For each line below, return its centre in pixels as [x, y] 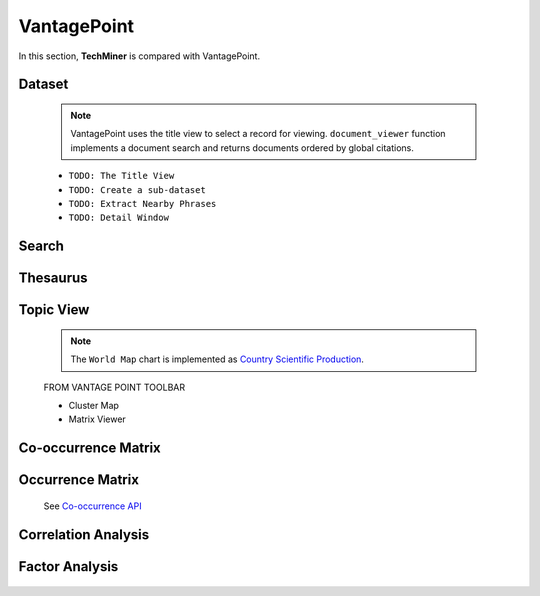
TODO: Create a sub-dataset [137, 189]
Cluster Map [94, 405]
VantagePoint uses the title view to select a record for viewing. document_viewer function [258, 134]
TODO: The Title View [121, 176]
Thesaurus [53, 278]
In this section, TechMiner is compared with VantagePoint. [139, 56]
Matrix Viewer [97, 419]
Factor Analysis [68, 566]
